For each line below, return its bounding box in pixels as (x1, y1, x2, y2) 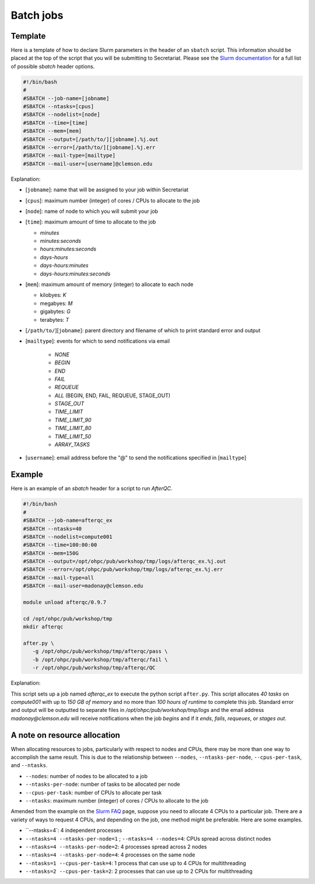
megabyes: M (40, 300, 73, 307)
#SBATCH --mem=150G (23, 550, 79, 556)
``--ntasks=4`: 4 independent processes (25, 827, 123, 834)
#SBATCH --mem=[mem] (23, 128, 82, 135)
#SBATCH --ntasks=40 (23, 525, 82, 532)
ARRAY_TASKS (54, 441, 90, 448)
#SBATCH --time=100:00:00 (23, 542, 97, 548)
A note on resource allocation (10, 730, 121, 740)
